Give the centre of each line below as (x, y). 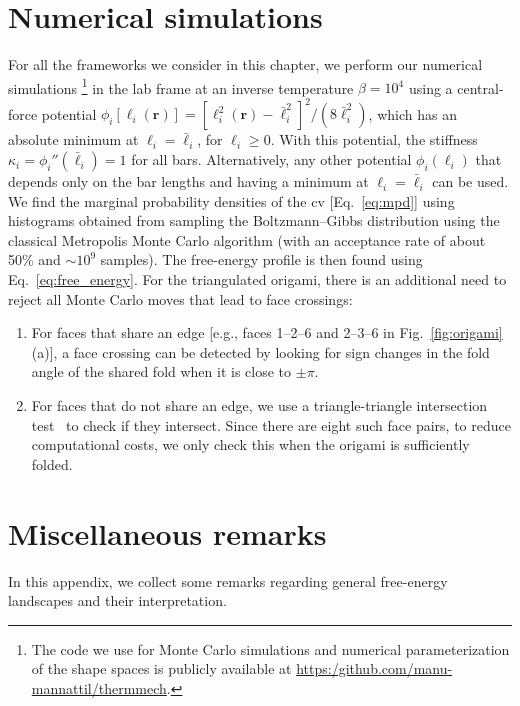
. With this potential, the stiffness (374, 139)
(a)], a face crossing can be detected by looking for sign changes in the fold (260, 351)
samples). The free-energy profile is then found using (261, 259)
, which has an (412, 113)
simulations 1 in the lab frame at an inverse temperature (181, 86)
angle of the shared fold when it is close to (161, 371)
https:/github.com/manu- (374, 668)
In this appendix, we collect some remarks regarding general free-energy (228, 580)
